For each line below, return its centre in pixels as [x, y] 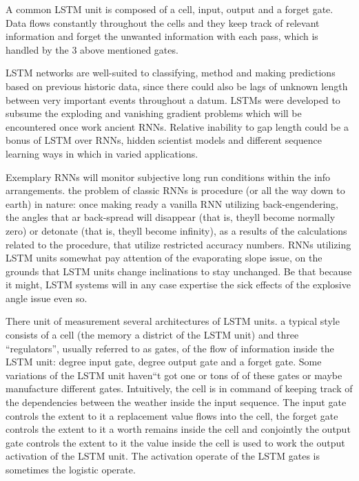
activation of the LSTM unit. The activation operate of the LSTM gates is [163, 456]
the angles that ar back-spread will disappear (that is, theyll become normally [171, 217]
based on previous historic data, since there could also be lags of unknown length [177, 86]
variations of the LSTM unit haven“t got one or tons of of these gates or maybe [174, 375]
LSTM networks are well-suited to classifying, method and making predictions [171, 73]
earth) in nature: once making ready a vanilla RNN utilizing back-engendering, [172, 203]
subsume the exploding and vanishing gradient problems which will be [154, 113]
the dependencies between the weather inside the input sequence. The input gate [176, 402]
